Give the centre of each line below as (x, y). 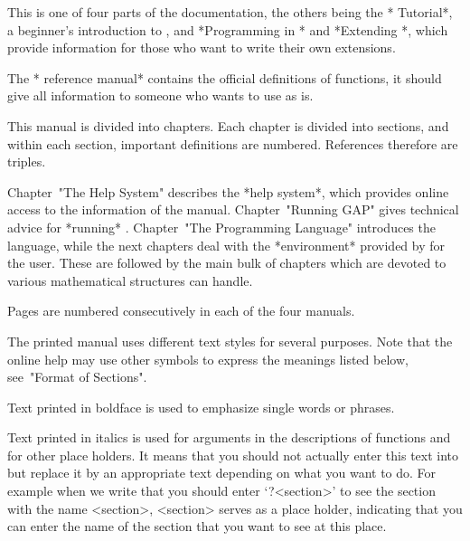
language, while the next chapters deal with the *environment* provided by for (226, 245)
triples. (27, 161)
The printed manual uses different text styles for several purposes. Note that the (230, 341)
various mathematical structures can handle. (130, 280)
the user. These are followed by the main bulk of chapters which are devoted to (227, 263)
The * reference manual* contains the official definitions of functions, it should (225, 77)
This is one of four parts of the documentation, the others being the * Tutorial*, (230, 12)
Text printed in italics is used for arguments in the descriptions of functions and (229, 437)
